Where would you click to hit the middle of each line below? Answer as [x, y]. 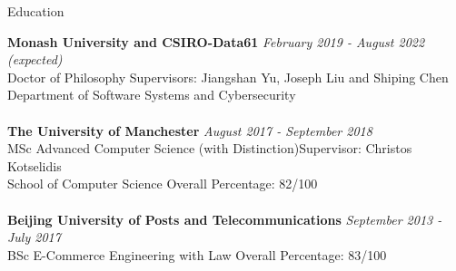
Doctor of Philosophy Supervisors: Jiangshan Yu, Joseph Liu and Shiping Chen [228, 77]
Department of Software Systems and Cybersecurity [152, 95]
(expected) [35, 59]
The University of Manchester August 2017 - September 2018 [190, 130]
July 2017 [34, 237]
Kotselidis [35, 165]
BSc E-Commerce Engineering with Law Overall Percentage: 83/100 [197, 254]
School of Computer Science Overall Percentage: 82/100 [163, 184]
